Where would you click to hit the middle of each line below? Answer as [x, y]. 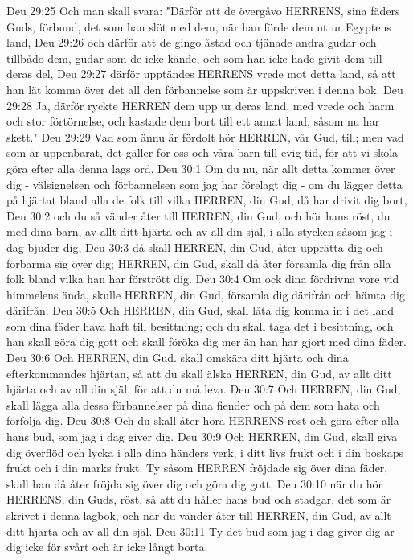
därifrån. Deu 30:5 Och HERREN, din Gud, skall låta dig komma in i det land [200, 310]
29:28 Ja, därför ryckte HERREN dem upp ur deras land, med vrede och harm [200, 105]
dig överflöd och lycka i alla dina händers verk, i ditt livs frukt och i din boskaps [205, 452]
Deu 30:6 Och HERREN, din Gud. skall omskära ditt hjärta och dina [178, 358]
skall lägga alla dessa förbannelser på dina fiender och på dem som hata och [193, 404]
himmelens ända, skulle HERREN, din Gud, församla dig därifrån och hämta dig [206, 294]
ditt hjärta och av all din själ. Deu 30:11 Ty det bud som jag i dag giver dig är [200, 531]
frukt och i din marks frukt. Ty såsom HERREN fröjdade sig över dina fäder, [197, 468]
